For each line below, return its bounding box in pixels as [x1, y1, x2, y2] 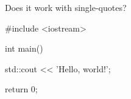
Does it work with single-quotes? [5, 1, 127, 13]
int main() [5, 42, 43, 55]
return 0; [5, 83, 38, 95]
